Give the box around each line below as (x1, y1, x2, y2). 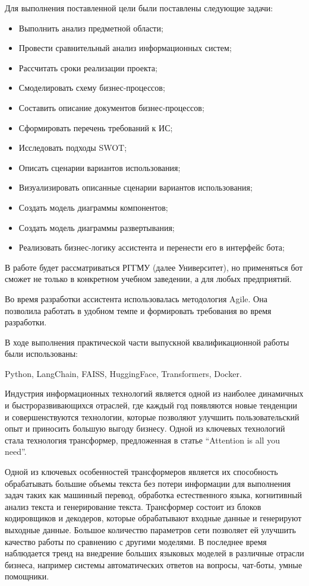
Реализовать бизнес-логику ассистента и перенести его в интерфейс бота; (18, 241, 285, 254)
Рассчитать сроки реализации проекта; (18, 61, 157, 74)
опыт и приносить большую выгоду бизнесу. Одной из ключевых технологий (5, 422, 285, 435)
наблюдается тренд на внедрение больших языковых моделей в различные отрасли (5, 547, 304, 559)
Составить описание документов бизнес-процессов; (18, 101, 204, 113)
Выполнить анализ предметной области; (18, 21, 163, 34)
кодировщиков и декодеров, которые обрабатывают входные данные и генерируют (5, 512, 302, 524)
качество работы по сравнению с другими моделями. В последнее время (5, 535, 267, 547)
